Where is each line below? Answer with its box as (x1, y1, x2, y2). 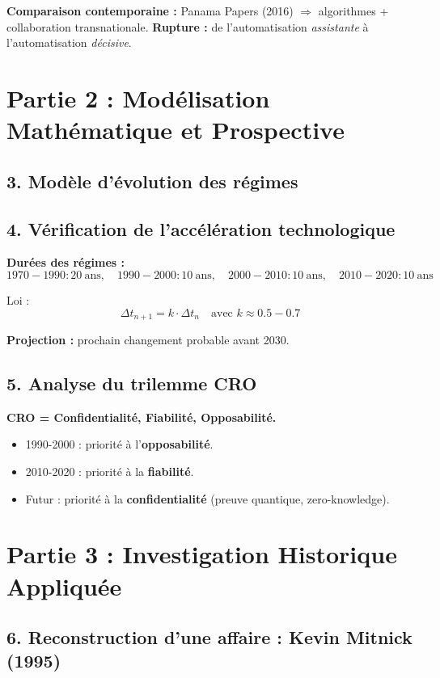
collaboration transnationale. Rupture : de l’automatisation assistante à (6, 18, 369, 35)
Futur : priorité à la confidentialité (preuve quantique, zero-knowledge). (25, 490, 390, 507)
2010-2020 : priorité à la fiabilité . (25, 462, 194, 479)
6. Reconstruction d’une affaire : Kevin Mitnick (6, 625, 412, 650)
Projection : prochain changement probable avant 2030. (6, 331, 290, 347)
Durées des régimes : (6, 254, 125, 271)
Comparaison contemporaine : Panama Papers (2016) (6, 2, 294, 19)
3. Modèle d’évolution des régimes (6, 168, 298, 193)
